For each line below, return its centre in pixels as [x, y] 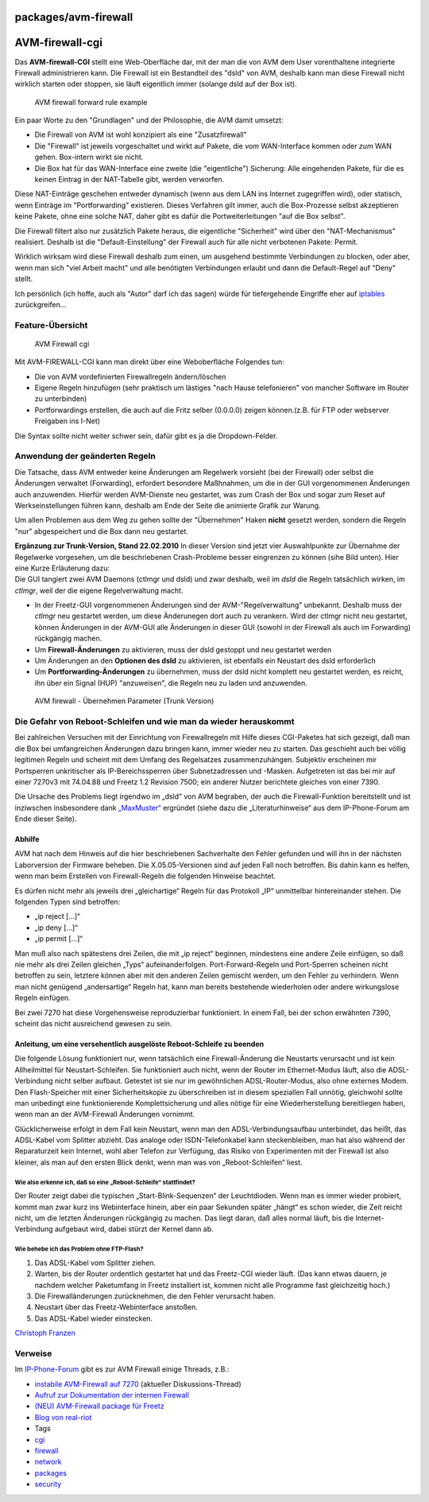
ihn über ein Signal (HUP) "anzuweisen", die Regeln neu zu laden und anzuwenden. [171, 683]
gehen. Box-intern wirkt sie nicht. [89, 157]
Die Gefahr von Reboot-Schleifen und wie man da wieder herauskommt [155, 722]
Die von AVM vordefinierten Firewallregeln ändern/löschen [130, 376]
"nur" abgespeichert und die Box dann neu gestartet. [101, 531]
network [48, 1462]
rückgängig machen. [68, 638]
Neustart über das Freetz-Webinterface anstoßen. [116, 1307]
